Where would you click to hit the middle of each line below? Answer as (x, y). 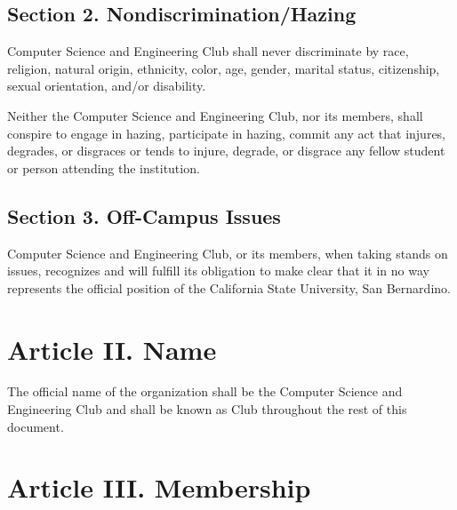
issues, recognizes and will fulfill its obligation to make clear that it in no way (218, 271)
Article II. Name (112, 349)
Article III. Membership (159, 487)
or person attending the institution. (104, 167)
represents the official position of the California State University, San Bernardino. (229, 287)
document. (36, 426)
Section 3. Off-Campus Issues (144, 215)
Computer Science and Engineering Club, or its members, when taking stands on (228, 253)
